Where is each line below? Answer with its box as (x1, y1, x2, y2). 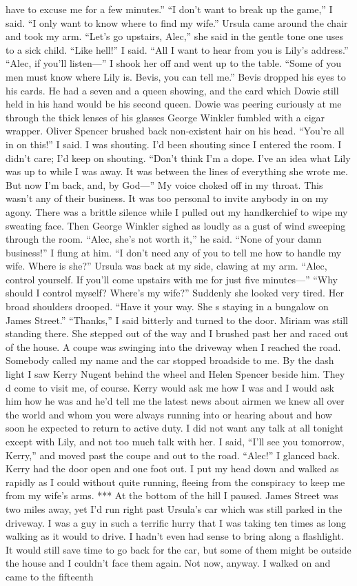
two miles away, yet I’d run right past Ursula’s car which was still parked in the (6, 501, 343, 516)
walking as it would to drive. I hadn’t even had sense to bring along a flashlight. (6, 529, 344, 543)
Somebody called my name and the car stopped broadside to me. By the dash (6, 353, 334, 367)
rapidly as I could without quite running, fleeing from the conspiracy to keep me (6, 474, 345, 489)
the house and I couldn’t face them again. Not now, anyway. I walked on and (6, 556, 331, 570)
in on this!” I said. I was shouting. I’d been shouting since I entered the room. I (6, 137, 342, 151)
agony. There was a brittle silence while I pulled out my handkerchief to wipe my (6, 204, 348, 219)
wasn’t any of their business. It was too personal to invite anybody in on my (6, 191, 329, 205)
